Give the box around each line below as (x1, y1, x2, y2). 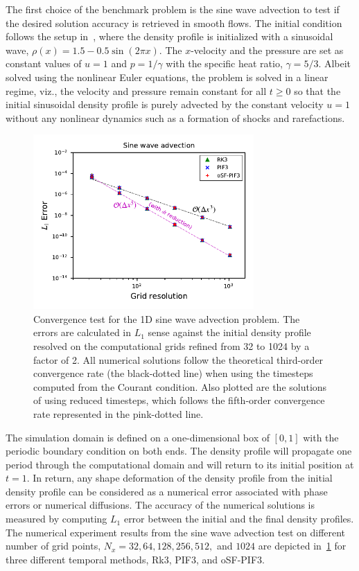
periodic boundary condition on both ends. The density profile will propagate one (6, 443, 352, 458)
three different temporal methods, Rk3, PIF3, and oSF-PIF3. (6, 552, 265, 566)
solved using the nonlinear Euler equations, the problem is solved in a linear (6, 69, 329, 84)
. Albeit (318, 56, 351, 71)
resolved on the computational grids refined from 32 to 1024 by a (33, 338, 310, 353)
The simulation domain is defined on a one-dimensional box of (6, 430, 270, 444)
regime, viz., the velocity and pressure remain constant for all (6, 83, 267, 98)
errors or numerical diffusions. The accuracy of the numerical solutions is (6, 498, 315, 512)
